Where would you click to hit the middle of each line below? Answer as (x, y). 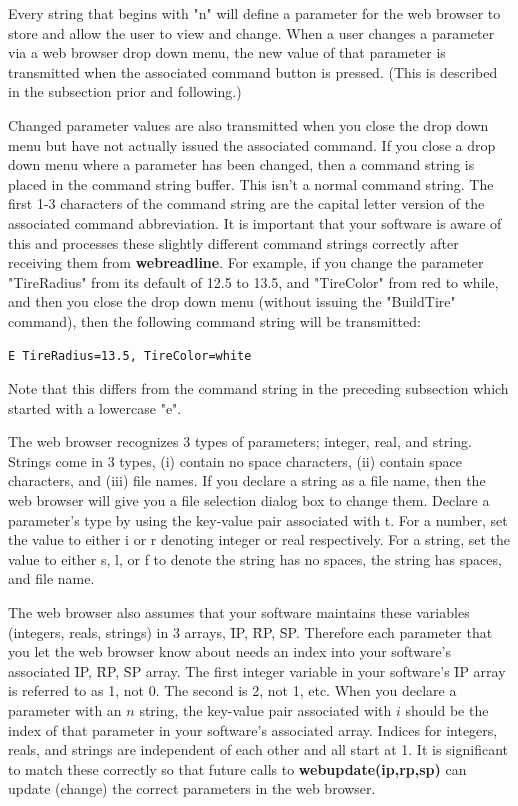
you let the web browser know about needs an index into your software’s (230, 651)
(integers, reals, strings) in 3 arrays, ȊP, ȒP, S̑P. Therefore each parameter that (250, 631)
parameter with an (65, 710)
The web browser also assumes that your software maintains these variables (239, 612)
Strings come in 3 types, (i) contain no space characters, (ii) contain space (235, 460)
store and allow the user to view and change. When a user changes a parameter (251, 32)
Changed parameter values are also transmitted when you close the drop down (248, 124)
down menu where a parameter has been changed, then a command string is (241, 164)
